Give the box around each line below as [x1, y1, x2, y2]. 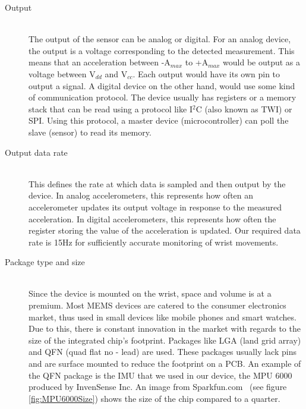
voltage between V [29, 67, 96, 80]
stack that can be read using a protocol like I [29, 102, 193, 115]
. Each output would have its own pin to [133, 67, 280, 80]
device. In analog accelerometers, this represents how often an [29, 189, 254, 202]
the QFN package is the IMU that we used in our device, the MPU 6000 [29, 369, 292, 381]
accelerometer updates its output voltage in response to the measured [29, 200, 282, 213]
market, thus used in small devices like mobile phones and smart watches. [29, 310, 296, 323]
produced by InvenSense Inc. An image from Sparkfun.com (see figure [29, 380, 287, 393]
